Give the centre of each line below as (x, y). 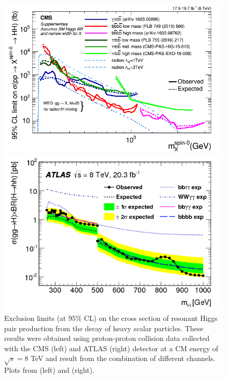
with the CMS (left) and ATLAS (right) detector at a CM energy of (111, 348)
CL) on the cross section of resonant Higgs (151, 318)
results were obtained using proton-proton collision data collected (107, 338)
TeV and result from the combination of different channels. (123, 358)
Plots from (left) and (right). (49, 370)
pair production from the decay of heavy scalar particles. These (104, 328)
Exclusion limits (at (35, 318)
